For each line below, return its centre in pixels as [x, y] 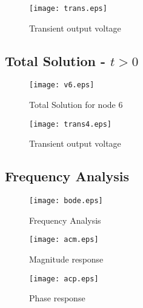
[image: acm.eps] [64, 240]
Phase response [57, 298]
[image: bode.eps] [66, 201]
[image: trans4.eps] [71, 124]
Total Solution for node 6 [76, 105]
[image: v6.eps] [62, 85]
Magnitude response [66, 259]
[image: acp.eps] [64, 279]
